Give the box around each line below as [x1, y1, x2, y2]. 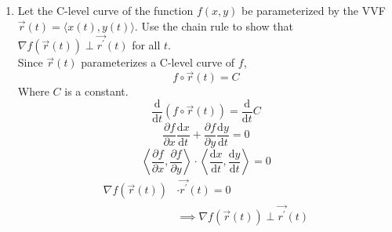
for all [132, 37, 161, 53]
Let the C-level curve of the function [17, 2, 194, 18]
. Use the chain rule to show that [134, 17, 293, 34]
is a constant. [64, 83, 129, 100]
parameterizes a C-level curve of [81, 54, 235, 71]
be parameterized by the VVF [241, 2, 386, 18]
